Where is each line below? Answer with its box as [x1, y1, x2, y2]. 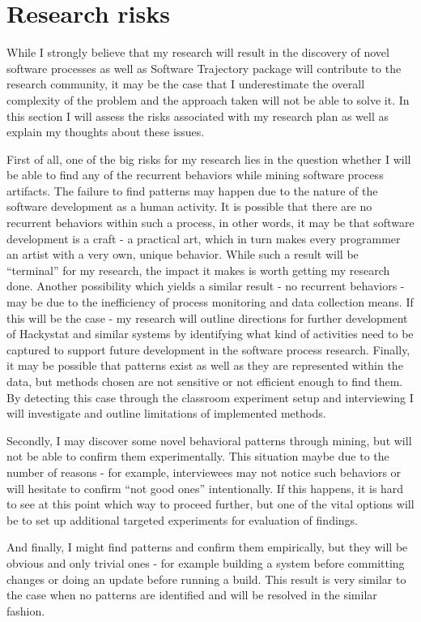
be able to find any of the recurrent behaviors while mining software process [6, 166, 384, 183]
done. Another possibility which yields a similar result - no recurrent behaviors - [6, 277, 405, 294]
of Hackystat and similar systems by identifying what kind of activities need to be [6, 325, 414, 342]
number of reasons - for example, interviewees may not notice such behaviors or [6, 463, 402, 480]
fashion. [6, 602, 45, 619]
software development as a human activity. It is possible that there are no [6, 198, 372, 215]
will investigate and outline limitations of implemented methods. [6, 405, 326, 422]
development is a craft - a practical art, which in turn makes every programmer [6, 229, 401, 247]
